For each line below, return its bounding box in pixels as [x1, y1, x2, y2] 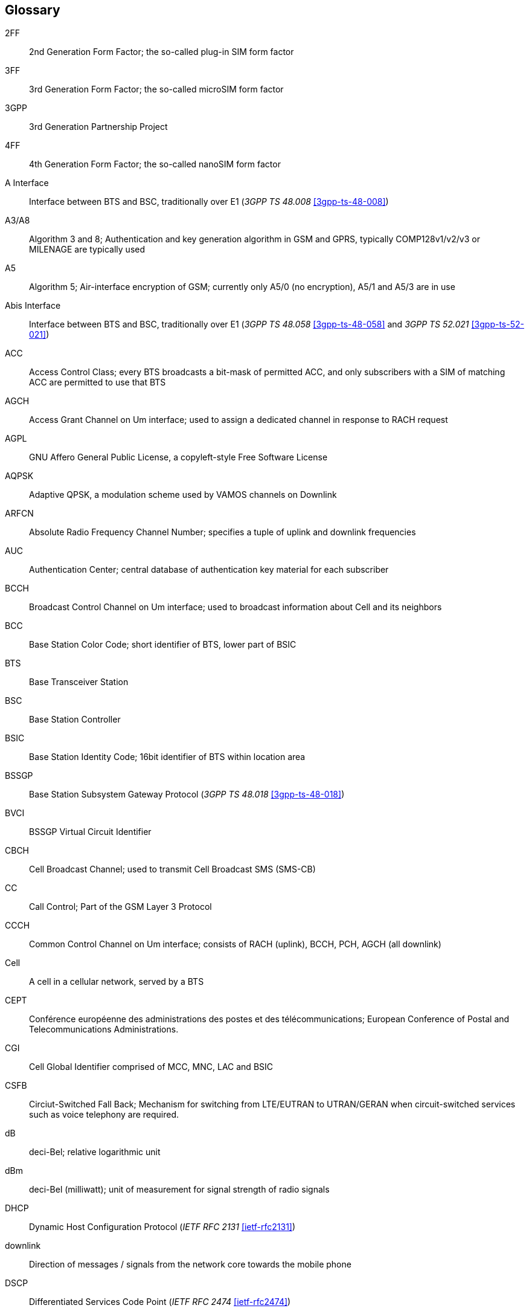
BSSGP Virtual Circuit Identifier [29, 826, 152, 837]
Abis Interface [5, 300, 61, 311]
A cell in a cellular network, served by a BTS [29, 976, 204, 987]
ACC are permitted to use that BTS [29, 377, 166, 388]
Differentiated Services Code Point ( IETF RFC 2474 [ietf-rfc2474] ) [29, 1297, 291, 1307]
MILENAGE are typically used [29, 244, 146, 255]
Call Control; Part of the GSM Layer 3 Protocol [29, 901, 212, 912]
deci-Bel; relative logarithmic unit [29, 1147, 161, 1158]
